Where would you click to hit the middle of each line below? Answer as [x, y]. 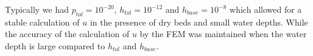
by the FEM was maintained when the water [223, 34]
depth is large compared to [55, 45]
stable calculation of [42, 22]
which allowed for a [266, 9]
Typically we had [37, 9]
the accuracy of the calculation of [67, 34]
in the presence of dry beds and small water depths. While [199, 22]
